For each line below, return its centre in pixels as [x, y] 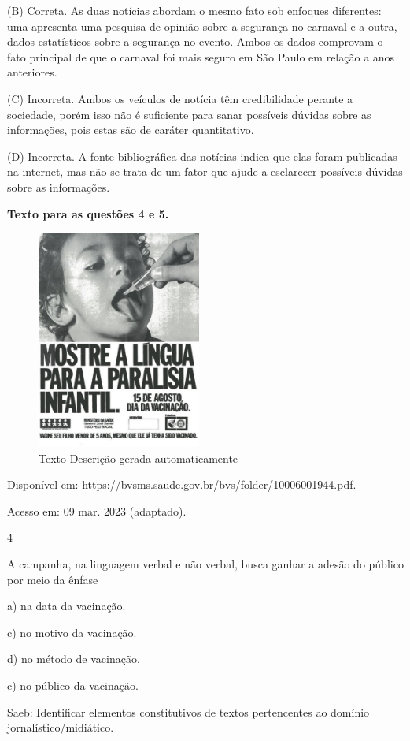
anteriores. [32, 72]
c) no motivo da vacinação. [72, 632]
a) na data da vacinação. [66, 606]
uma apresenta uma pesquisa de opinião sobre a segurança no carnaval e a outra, [202, 26]
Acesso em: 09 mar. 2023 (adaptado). [97, 510]
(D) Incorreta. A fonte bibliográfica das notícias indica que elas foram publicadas [202, 156]
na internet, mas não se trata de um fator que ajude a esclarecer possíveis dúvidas [205, 171]
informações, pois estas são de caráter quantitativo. [131, 130]
